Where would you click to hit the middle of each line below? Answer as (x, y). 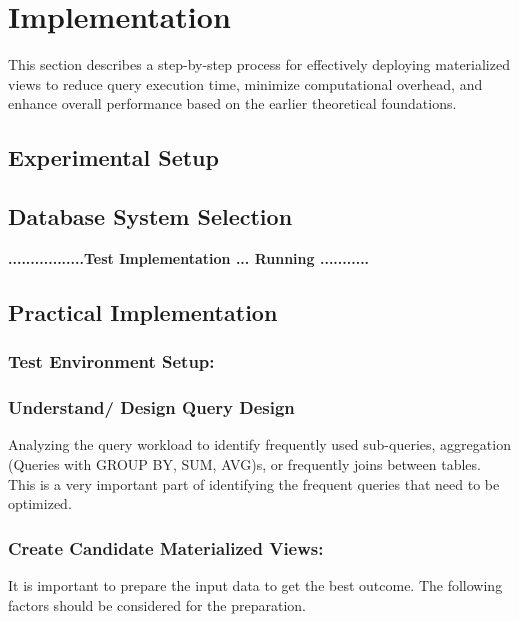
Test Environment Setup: (111, 361)
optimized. (40, 503)
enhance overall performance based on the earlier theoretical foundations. (232, 103)
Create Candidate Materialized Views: (166, 547)
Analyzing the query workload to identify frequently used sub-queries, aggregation (259, 444)
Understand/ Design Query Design (151, 407)
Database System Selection (150, 216)
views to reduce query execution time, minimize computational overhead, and (245, 83)
